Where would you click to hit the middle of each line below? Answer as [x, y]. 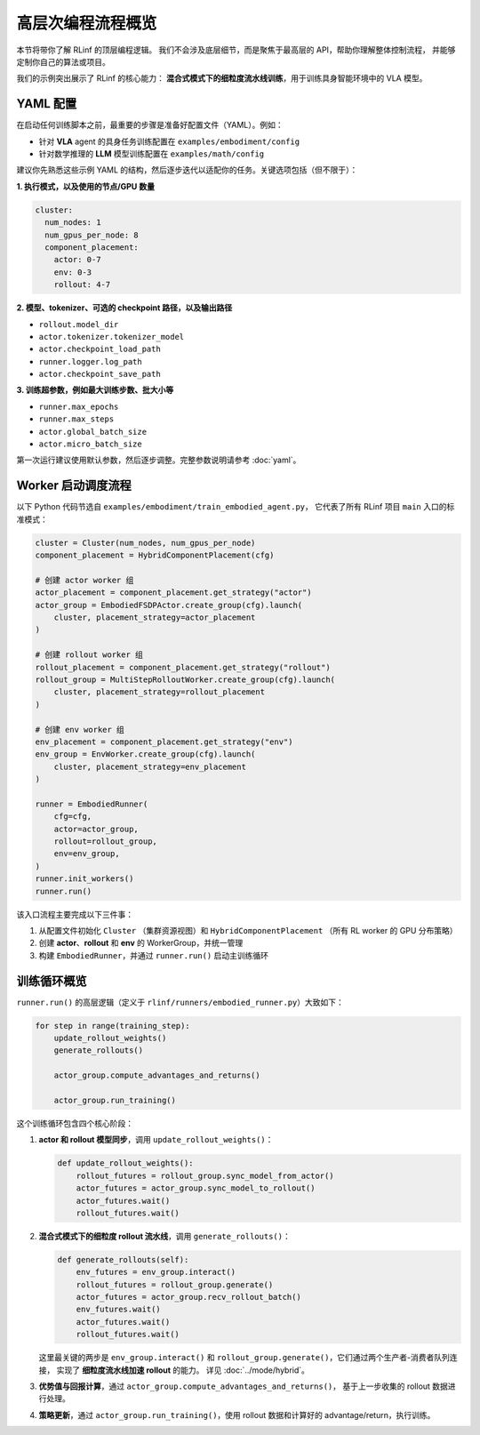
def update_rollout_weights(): [126, 1163]
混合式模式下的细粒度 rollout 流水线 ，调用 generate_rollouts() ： [164, 1236]
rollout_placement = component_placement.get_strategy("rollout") [183, 667]
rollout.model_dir [79, 324]
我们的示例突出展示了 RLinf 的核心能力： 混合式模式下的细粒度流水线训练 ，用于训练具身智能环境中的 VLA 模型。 [222, 78]
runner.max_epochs [79, 406]
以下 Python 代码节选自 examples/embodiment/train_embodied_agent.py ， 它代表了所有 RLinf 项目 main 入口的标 [236, 507]
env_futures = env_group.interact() [156, 1272]
